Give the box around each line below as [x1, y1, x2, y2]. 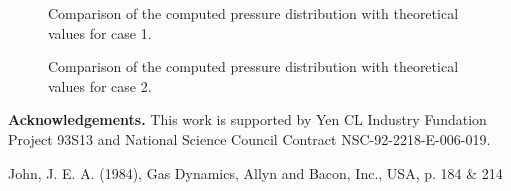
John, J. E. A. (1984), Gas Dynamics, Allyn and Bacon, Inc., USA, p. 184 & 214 [8, 162, 503, 183]
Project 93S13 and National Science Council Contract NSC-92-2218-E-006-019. [8, 128, 491, 149]
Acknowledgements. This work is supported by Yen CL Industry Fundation [8, 109, 487, 130]
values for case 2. [48, 75, 152, 96]
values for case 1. [48, 22, 152, 43]
